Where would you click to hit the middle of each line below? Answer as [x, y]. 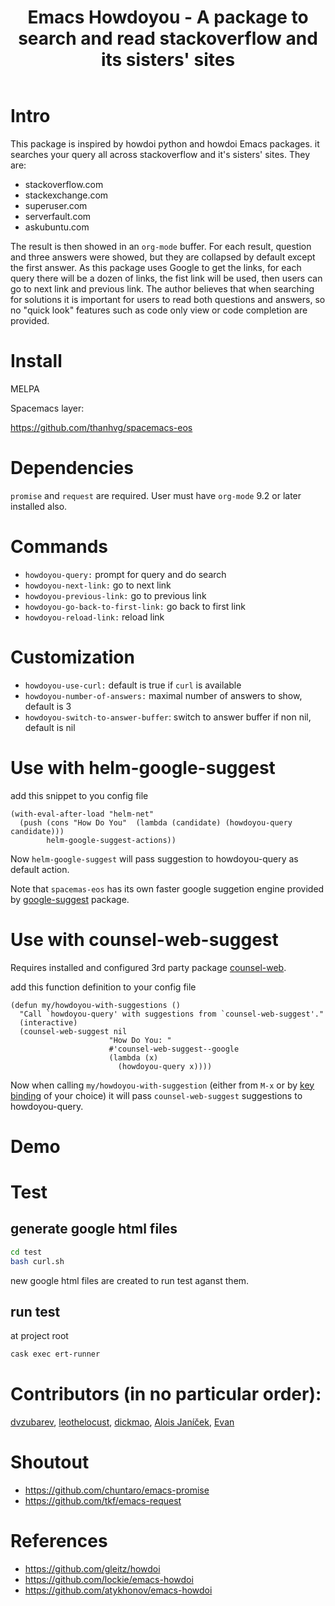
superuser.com [56, 205]
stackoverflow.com [64, 184]
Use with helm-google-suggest [143, 767]
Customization [72, 657]
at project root [39, 1336]
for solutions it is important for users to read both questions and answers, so [168, 299]
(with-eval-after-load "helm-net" [82, 814]
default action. [40, 869]
